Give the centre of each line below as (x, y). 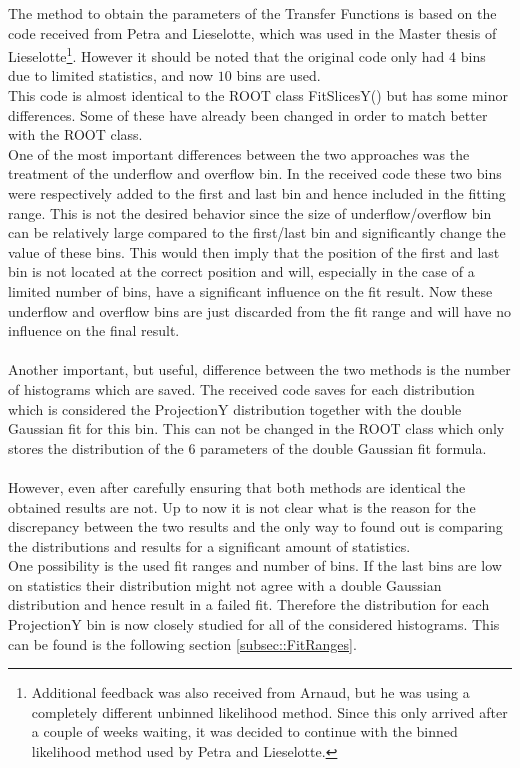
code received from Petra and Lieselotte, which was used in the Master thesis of (252, 32)
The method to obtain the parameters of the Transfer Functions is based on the (252, 13)
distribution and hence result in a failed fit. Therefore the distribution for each (249, 604)
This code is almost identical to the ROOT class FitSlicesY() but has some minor (258, 95)
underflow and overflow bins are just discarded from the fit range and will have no (259, 310)
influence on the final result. (94, 330)
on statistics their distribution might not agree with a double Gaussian (225, 584)
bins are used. (278, 75)
